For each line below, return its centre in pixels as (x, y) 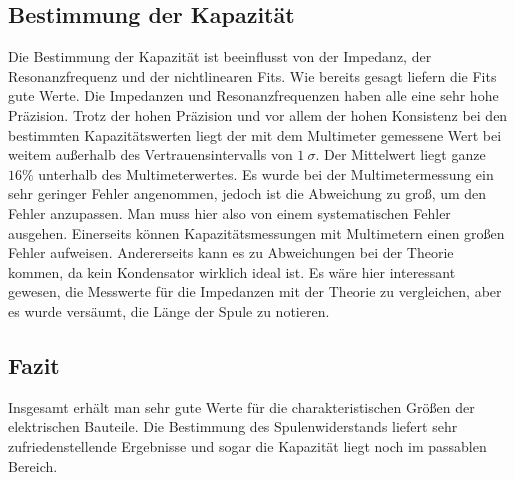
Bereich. (33, 465)
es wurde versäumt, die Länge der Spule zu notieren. (169, 310)
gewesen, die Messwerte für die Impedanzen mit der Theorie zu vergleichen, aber (255, 291)
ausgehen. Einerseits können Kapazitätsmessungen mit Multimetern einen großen (256, 232)
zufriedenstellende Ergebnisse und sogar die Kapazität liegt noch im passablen (247, 445)
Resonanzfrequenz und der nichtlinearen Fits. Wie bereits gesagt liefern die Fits (252, 75)
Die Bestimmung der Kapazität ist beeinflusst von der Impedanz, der (220, 56)
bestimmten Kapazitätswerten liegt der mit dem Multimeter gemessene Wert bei (255, 134)
